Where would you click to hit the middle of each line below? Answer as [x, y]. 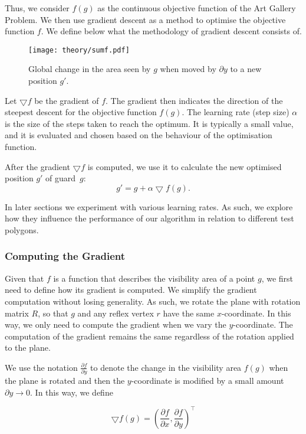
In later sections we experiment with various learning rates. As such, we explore [149, 206]
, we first [277, 278]
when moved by [188, 69]
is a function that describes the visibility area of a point [154, 278]
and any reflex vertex [116, 313]
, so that [53, 313]
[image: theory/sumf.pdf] [79, 50]
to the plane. [28, 347]
